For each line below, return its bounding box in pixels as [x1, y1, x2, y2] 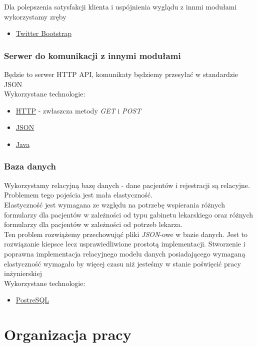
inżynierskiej [4, 268, 42, 278]
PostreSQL [15, 294, 49, 305]
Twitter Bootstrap [15, 28, 71, 38]
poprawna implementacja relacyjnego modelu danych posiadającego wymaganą [4, 248, 245, 258]
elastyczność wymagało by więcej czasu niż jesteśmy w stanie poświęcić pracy [4, 258, 241, 268]
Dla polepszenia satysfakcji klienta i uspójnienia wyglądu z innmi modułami [4, 1, 237, 11]
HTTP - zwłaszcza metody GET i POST [15, 105, 141, 115]
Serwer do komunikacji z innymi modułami [4, 49, 181, 61]
